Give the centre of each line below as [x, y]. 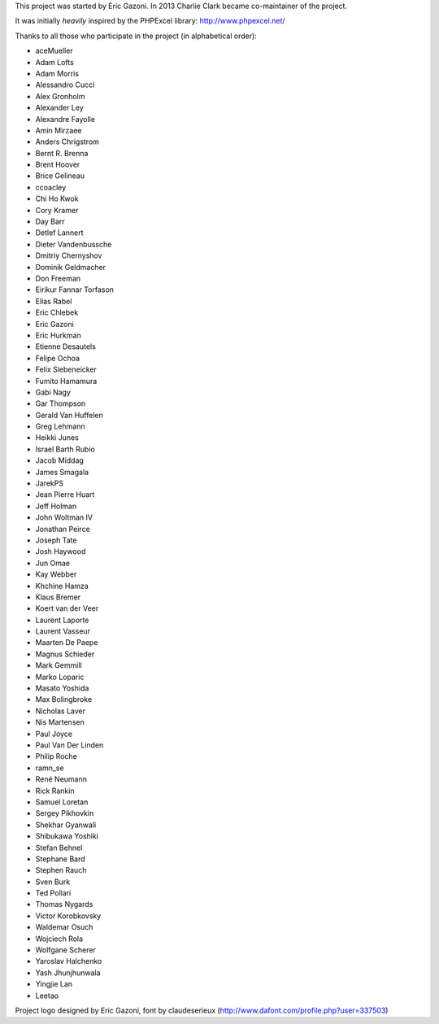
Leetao [47, 996]
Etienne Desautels [66, 346]
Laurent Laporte [62, 620]
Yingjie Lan [54, 984]
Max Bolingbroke [64, 699]
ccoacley [51, 187]
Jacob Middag [60, 460]
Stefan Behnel [59, 848]
